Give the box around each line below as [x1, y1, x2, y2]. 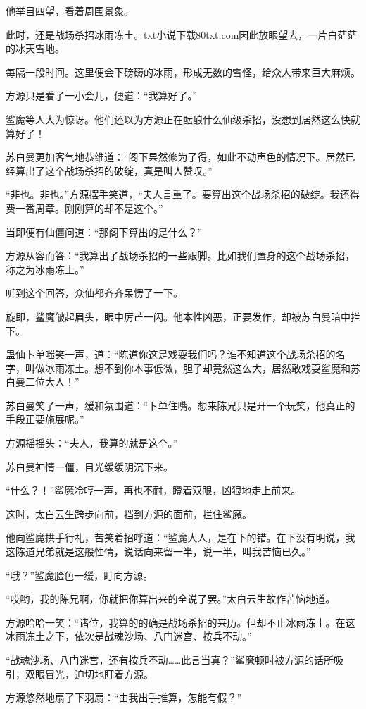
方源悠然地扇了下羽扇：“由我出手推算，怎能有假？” [6, 690, 242, 705]
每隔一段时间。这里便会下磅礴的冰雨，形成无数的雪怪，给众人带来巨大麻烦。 [6, 64, 360, 79]
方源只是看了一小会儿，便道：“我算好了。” [6, 88, 198, 103]
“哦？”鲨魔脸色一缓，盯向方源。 [6, 567, 153, 582]
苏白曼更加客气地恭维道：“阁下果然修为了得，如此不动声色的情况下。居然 [6, 149, 346, 164]
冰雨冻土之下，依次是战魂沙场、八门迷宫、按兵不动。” [6, 629, 252, 643]
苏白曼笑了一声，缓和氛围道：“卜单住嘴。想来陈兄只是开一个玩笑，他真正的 [6, 397, 355, 412]
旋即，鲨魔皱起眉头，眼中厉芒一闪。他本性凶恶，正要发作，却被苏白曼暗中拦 [6, 309, 360, 323]
